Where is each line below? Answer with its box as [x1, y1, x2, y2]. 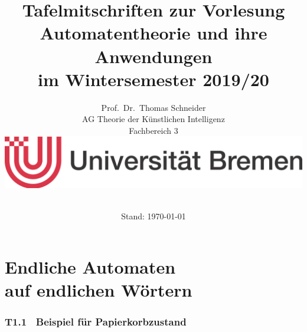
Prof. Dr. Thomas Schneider [101, 101, 206, 113]
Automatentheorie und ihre [40, 21, 267, 45]
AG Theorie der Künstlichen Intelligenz [82, 113, 225, 125]
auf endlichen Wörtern [5, 278, 192, 302]
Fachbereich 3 [129, 124, 178, 136]
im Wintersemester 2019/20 [38, 67, 269, 91]
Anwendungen [94, 44, 213, 68]
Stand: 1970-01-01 [121, 210, 186, 222]
